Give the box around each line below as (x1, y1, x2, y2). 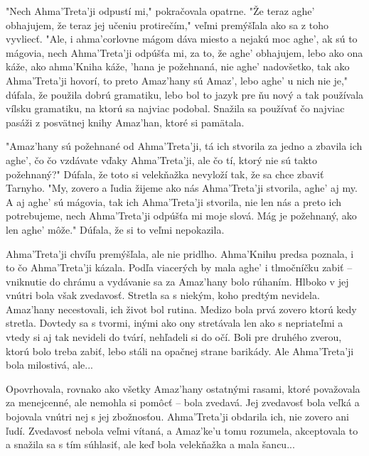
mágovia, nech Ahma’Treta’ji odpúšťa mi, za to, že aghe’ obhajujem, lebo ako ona (6, 45, 363, 60)
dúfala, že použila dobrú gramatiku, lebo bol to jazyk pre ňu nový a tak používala (6, 87, 364, 102)
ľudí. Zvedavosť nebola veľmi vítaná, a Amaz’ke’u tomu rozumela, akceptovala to (6, 423, 358, 438)
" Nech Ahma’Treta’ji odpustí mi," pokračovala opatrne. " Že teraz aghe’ (6, 4, 315, 18)
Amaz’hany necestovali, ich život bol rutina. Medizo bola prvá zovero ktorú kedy (6, 301, 357, 316)
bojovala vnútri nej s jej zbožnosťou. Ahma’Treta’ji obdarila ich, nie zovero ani (6, 409, 349, 424)
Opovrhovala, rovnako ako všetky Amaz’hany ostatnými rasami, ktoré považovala (6, 381, 360, 396)
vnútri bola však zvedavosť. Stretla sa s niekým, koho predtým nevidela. (6, 288, 320, 303)
